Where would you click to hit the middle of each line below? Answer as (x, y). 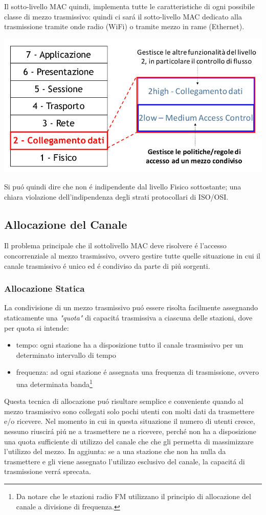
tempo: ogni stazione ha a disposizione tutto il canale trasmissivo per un (130, 345)
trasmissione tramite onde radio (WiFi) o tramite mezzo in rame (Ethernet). (124, 26)
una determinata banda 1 (54, 383)
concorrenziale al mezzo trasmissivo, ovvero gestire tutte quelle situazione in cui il (132, 255)
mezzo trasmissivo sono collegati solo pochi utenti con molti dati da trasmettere (129, 411)
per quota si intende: (37, 327)
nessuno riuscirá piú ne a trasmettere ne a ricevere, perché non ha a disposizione (130, 431)
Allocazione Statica (45, 288)
